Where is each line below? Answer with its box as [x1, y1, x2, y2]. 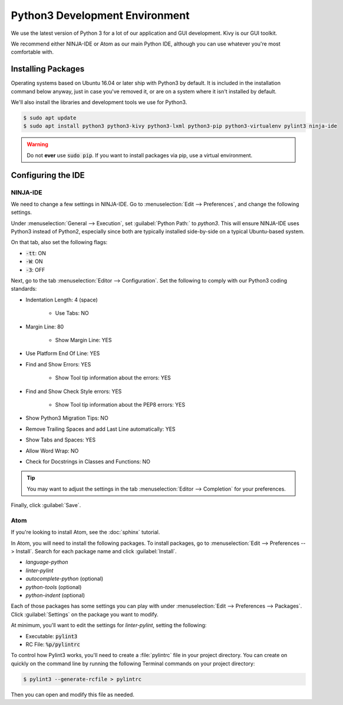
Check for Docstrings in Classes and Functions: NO [25, 458, 150, 465]
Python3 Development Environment [11, 9, 190, 22]
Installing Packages [11, 64, 85, 74]
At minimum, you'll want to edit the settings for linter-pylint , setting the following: [11, 622, 207, 629]
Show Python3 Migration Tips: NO [25, 414, 108, 422]
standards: [11, 285, 37, 293]
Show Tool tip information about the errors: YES [55, 374, 171, 381]
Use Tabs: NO [55, 310, 89, 317]
